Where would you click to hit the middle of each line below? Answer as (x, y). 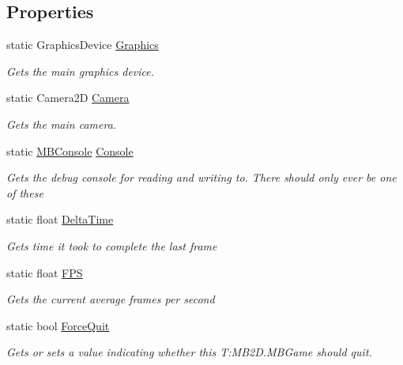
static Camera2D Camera (68, 98)
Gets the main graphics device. (81, 71)
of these (25, 192)
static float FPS (45, 272)
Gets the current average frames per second (111, 299)
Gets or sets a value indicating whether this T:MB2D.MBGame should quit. (189, 352)
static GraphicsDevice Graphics (83, 45)
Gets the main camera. (62, 124)
